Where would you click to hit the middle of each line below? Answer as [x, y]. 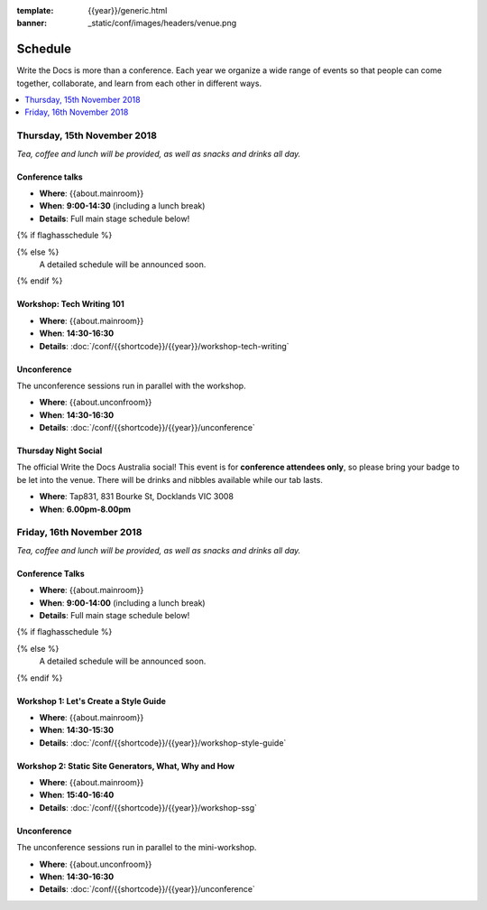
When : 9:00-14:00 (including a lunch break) [123, 603]
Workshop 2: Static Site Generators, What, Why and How [125, 766]
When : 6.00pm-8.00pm [85, 509]
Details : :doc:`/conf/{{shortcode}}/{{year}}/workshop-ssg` [148, 807]
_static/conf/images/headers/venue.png [162, 23]
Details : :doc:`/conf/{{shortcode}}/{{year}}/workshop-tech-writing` [164, 346]
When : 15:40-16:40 [77, 795]
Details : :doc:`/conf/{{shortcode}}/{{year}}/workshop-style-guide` [163, 743]
